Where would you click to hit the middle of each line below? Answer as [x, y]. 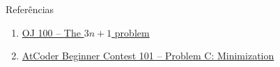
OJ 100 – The [51, 32]
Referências [30, 9]
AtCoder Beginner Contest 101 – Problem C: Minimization [148, 56]
